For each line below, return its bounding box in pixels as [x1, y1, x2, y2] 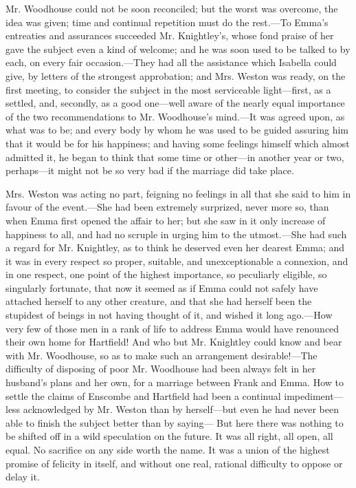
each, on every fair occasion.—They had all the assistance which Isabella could [5, 55, 337, 70]
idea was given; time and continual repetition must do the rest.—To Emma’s [5, 14, 329, 29]
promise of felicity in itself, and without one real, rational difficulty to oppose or [5, 456, 343, 470]
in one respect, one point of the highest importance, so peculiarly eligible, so [5, 267, 327, 282]
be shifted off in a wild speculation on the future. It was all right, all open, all [5, 429, 333, 443]
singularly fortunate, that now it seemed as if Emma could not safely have [5, 280, 318, 295]
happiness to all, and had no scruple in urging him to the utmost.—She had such [5, 226, 347, 241]
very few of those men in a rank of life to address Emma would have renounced [5, 321, 340, 335]
